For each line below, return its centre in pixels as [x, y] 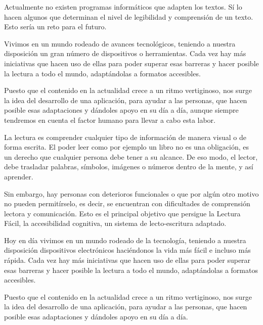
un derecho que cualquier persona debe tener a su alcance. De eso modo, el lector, [131, 156]
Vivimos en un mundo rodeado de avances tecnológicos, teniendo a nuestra [120, 43]
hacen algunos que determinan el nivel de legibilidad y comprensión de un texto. [129, 16]
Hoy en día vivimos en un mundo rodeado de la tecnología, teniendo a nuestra [125, 240]
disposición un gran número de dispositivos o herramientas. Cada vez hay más [125, 53]
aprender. [19, 176]
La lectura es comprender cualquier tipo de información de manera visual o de [125, 137]
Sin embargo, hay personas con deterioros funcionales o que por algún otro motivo [131, 193]
